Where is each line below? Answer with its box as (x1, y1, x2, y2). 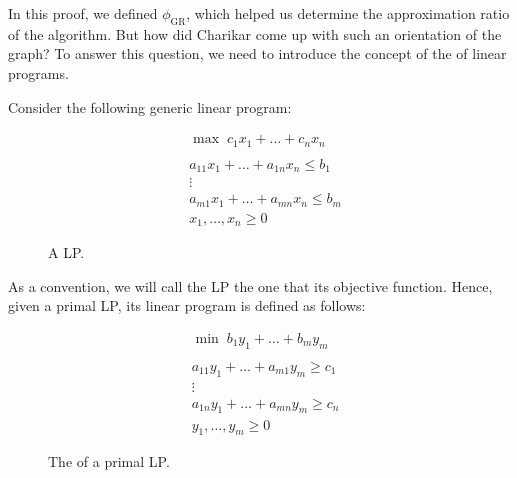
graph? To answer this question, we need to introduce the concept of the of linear (8, 43, 507, 64)
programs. (8, 62, 69, 83)
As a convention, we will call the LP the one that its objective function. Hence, (8, 275, 493, 296)
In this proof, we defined (8, 3, 158, 23)
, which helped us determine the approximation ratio (186, 3, 510, 23)
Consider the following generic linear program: (8, 96, 292, 117)
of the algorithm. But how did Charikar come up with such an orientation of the (8, 23, 502, 44)
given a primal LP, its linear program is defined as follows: (8, 295, 366, 316)
